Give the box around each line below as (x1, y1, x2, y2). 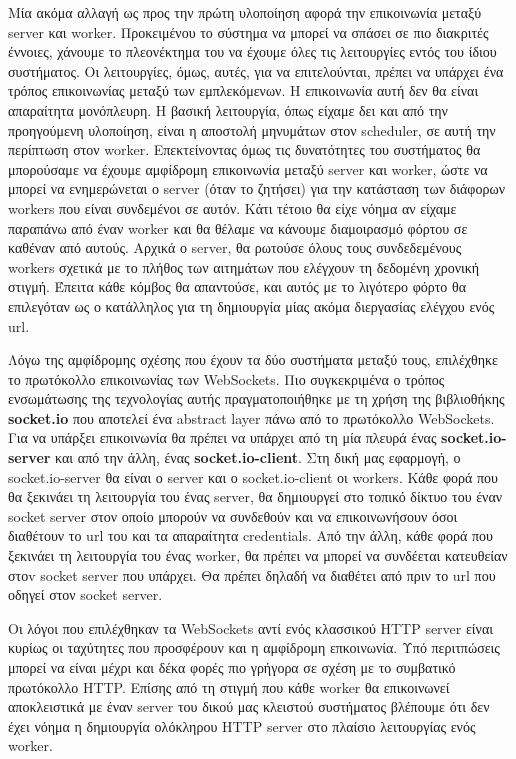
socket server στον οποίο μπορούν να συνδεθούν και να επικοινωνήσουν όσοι (8, 505, 458, 526)
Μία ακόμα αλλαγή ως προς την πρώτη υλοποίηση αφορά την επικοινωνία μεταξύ (8, 2, 482, 22)
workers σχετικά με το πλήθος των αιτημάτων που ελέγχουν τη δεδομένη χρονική (8, 256, 480, 277)
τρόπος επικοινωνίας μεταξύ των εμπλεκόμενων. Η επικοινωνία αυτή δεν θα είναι (8, 80, 479, 101)
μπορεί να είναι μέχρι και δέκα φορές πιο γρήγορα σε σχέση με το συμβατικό (8, 657, 456, 677)
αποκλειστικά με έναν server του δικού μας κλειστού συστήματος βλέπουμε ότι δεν (8, 696, 490, 717)
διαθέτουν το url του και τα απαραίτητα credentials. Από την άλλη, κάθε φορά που (8, 525, 493, 546)
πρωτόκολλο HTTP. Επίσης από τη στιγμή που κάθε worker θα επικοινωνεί (8, 676, 450, 697)
